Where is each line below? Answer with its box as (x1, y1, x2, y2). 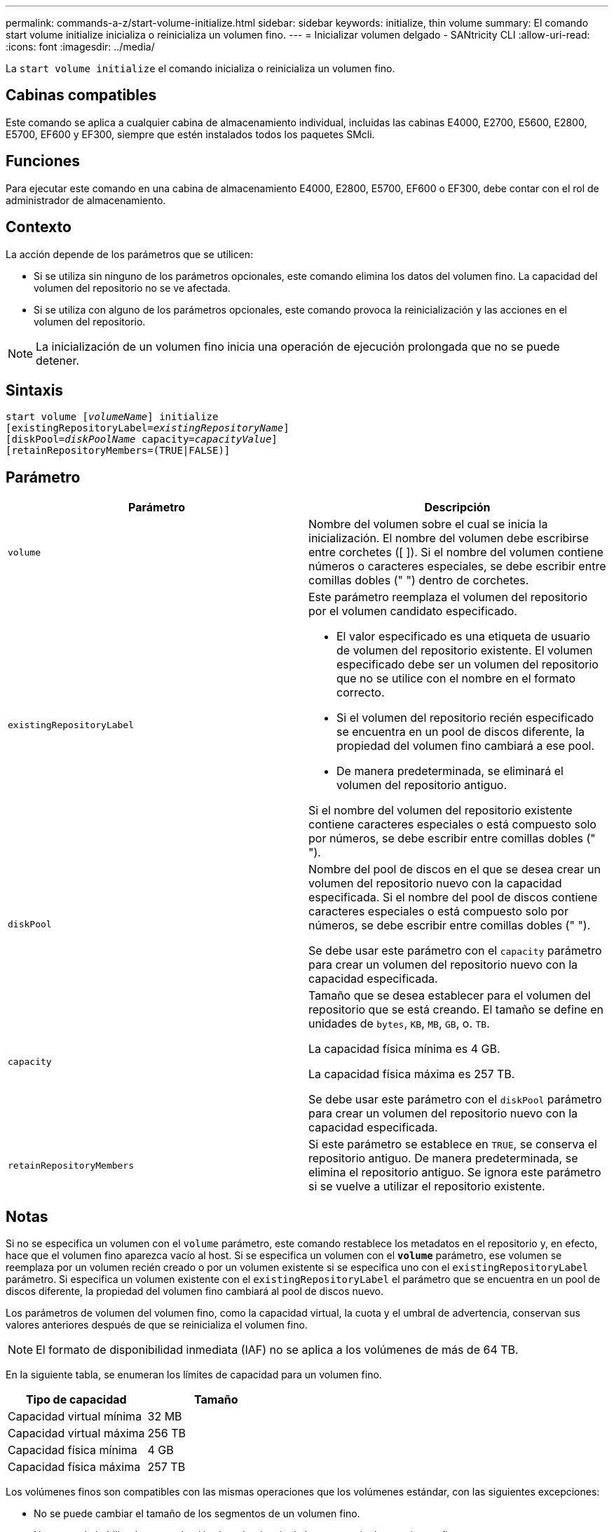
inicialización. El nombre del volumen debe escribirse (308, 531, 589, 546)
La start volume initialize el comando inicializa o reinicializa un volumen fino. (6, 62, 395, 74)
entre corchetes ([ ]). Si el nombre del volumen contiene (308, 545, 603, 560)
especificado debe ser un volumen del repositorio (336, 657, 599, 672)
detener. (36, 353, 80, 368)
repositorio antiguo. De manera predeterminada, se (308, 1151, 578, 1166)
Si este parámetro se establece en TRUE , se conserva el (308, 1137, 597, 1152)
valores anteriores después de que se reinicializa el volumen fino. (6, 1319, 308, 1331)
